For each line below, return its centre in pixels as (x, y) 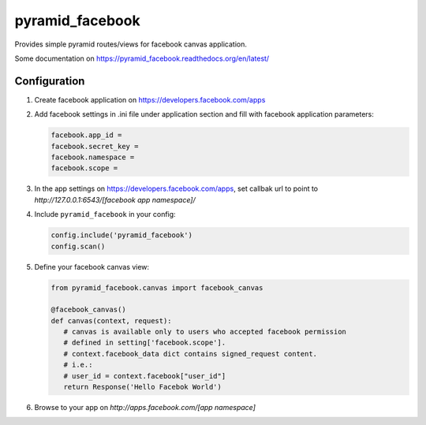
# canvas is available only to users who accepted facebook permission (205, 332)
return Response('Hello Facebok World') (143, 387)
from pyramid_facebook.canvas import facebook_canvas (157, 287)
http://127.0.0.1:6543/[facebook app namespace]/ (115, 199)
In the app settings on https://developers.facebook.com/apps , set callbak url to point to (176, 188)
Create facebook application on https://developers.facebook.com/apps (150, 99)
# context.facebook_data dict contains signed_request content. (191, 354)
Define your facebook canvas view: (92, 267)
